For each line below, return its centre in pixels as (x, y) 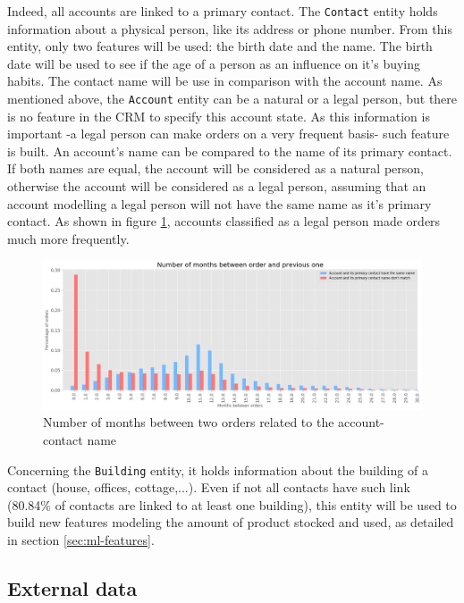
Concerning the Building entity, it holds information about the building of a (218, 469)
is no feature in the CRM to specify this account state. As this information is (219, 116)
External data (72, 587)
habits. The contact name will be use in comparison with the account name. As (225, 81)
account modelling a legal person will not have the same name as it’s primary (219, 203)
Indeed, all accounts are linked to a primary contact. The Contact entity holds (223, 11)
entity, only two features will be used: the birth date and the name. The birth (220, 46)
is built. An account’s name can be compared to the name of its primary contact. (230, 151)
